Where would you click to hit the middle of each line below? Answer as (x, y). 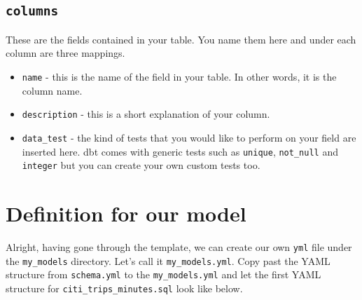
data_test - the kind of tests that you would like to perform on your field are (189, 137)
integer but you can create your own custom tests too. (141, 165)
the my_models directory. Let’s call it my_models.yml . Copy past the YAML (168, 260)
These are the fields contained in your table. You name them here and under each (181, 39)
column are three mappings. (65, 53)
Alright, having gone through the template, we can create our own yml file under (179, 246)
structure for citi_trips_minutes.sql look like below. (124, 288)
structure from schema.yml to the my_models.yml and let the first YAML (163, 274)
